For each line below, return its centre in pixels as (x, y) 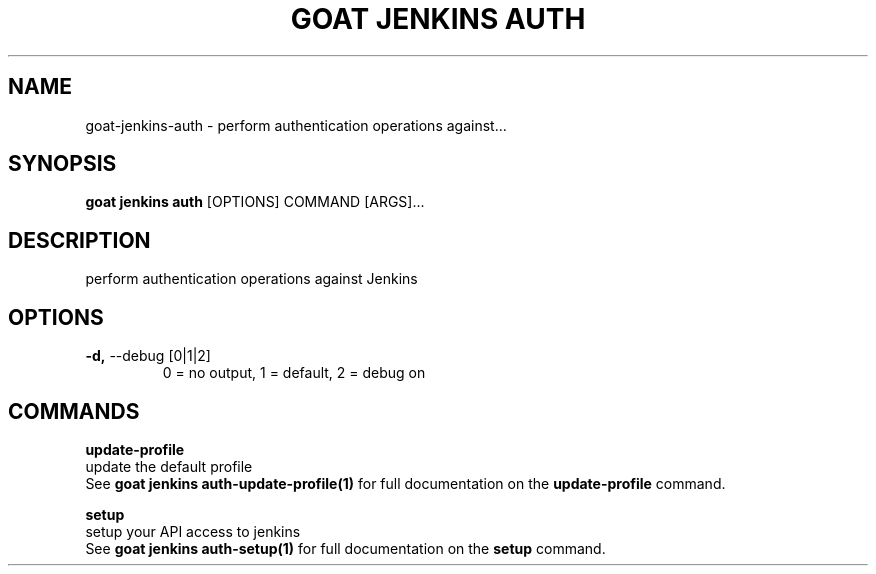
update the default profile (169, 466)
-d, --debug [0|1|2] (148, 356)
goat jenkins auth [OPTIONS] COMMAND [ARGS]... (255, 202)
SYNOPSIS (62, 164)
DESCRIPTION (79, 240)
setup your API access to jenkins (193, 531)
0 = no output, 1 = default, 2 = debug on (294, 373)
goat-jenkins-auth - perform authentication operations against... (296, 125)
